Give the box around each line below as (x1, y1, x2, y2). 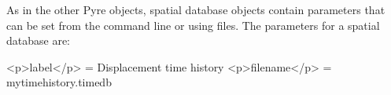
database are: (6, 32, 71, 49)
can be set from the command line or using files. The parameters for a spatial (6, 16, 380, 33)
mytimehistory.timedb (6, 74, 112, 90)
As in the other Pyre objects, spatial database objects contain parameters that (6, 2, 385, 17)
